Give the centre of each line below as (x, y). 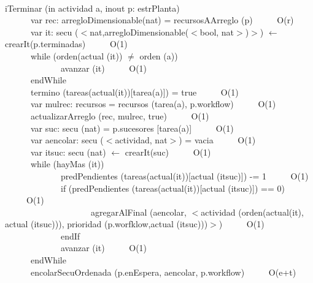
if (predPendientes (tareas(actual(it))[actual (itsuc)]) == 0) (172, 188)
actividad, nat (141, 140)
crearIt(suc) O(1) (168, 152)
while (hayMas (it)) (67, 164)
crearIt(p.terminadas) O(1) (66, 44)
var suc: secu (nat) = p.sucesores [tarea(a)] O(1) (132, 128)
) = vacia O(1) (217, 140)
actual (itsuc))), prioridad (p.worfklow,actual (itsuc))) (106, 224)
